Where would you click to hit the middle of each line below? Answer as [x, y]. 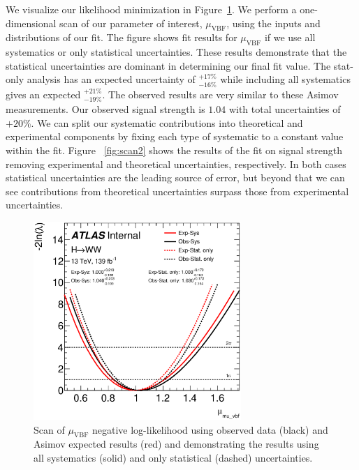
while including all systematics [285, 79]
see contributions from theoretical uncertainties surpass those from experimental [177, 191]
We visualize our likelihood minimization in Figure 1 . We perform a [151, 9]
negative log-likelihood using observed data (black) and [210, 429]
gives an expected [43, 94]
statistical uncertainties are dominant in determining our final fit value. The [168, 65]
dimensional [31, 23]
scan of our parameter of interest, [131, 23]
